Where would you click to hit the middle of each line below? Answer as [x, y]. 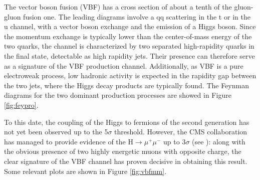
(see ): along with [219, 141]
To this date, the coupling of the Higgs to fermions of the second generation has [127, 122]
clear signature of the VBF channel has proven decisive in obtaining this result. [126, 161]
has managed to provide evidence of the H [69, 141]
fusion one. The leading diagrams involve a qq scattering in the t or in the [137, 16]
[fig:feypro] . [21, 105]
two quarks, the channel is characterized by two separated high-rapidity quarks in [129, 46]
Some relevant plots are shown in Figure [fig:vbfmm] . [85, 171]
